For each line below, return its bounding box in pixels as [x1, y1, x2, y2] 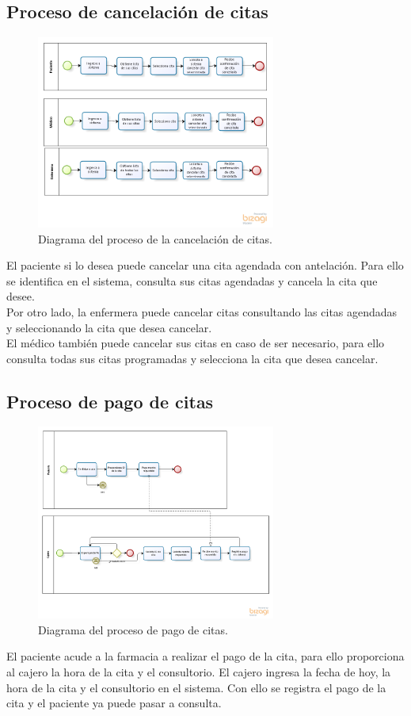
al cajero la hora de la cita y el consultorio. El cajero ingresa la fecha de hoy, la [6, 663, 391, 680]
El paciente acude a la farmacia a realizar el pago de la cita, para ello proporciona [6, 648, 405, 664]
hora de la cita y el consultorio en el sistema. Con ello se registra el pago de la [6, 679, 386, 695]
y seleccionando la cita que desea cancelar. [6, 319, 212, 335]
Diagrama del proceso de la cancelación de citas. [38, 230, 272, 247]
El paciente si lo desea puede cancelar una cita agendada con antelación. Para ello [6, 257, 404, 274]
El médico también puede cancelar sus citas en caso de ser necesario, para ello [6, 335, 385, 351]
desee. [6, 288, 35, 304]
